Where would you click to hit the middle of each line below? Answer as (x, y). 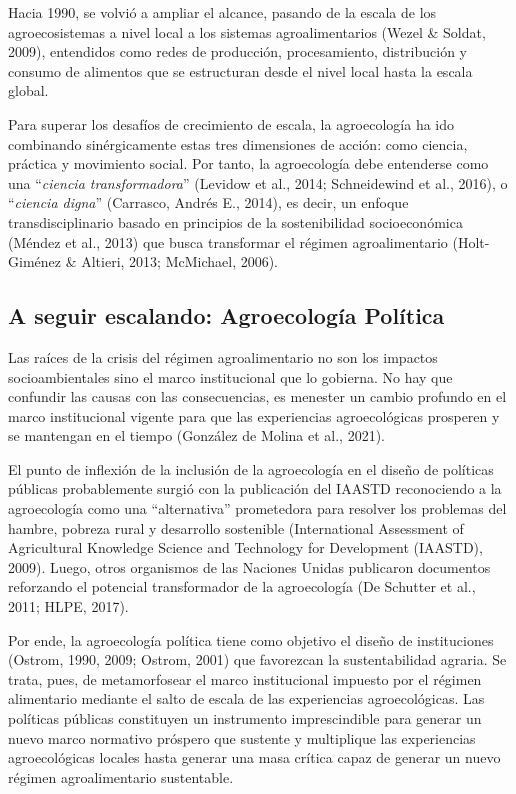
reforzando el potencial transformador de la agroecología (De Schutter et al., (242, 586)
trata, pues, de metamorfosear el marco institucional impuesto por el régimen (245, 678)
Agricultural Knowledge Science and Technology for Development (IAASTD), (245, 547)
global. (28, 90)
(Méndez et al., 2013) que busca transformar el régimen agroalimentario (228, 241)
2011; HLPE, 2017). (68, 606)
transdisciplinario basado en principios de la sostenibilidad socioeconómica (235, 221)
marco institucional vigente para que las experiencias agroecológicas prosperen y (254, 415)
